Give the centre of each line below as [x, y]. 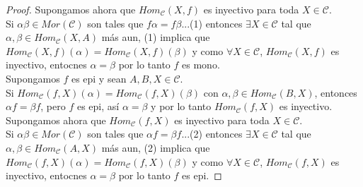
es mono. [201, 65]
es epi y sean [99, 78]
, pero [53, 106]
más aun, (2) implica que [156, 147]
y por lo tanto [181, 106]
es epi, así [98, 106]
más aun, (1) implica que [156, 37]
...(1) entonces [212, 23]
